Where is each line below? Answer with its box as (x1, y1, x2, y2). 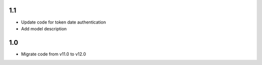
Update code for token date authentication (21, 19, 106, 25)
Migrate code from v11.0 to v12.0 (21, 51, 86, 57)
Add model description (21, 26, 67, 31)
